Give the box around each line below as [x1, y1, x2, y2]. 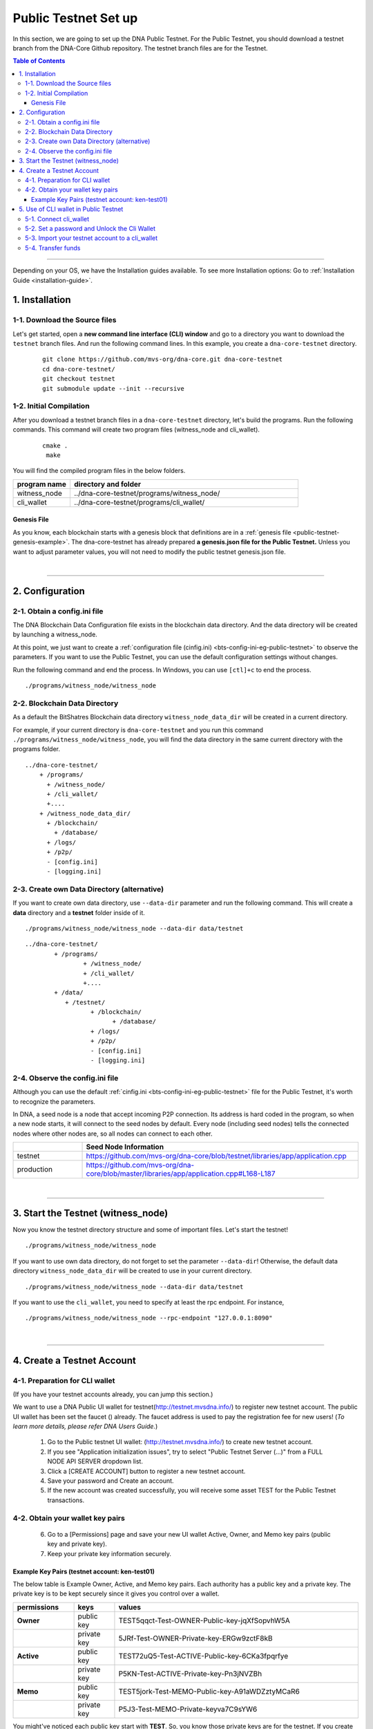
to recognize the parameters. [12, 1097, 96, 1106]
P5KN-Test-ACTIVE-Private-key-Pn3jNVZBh [118, 1669, 262, 1679]
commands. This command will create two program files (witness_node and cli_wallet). [12, 425, 260, 434]
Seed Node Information [86, 1142, 164, 1152]
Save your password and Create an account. [47, 1477, 174, 1485]
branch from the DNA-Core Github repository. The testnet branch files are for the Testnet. [12, 44, 269, 52]
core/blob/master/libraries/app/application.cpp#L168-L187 [86, 1169, 276, 1178]
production [17, 1165, 53, 1174]
